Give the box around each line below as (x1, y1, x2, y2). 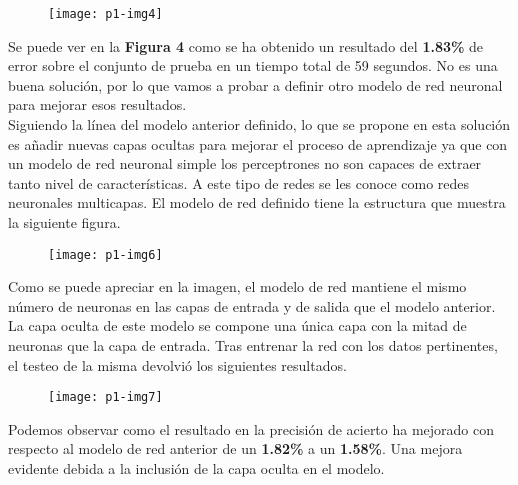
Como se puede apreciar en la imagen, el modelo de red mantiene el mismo (8, 276, 467, 297)
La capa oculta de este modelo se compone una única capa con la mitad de (8, 315, 467, 336)
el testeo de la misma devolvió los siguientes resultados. (8, 354, 347, 375)
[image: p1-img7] (48, 390, 163, 405)
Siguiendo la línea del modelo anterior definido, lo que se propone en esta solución (8, 114, 511, 135)
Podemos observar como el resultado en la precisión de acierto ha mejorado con (8, 418, 495, 439)
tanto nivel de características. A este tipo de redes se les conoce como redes (8, 172, 470, 193)
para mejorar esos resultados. (8, 94, 187, 115)
